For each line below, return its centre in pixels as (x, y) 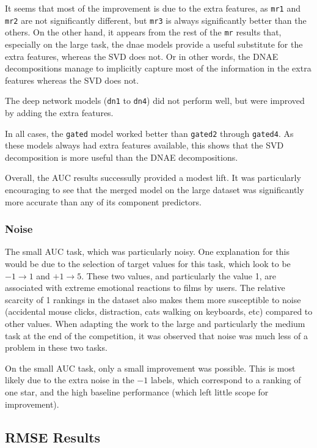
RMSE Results (53, 437)
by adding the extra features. (59, 112)
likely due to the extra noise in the (70, 380)
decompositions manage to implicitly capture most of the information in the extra (158, 68)
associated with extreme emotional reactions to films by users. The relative (145, 288)
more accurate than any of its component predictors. (103, 201)
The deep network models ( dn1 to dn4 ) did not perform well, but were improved (155, 101)
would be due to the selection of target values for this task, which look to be (148, 264)
